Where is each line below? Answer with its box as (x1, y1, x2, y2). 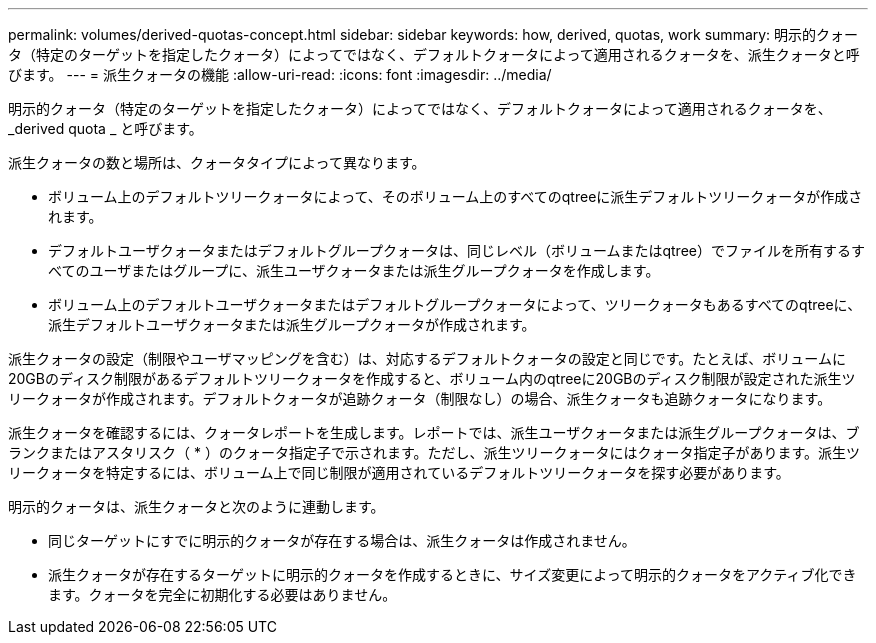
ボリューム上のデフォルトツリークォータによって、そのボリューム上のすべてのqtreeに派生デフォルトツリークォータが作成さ (48, 188, 863, 205)
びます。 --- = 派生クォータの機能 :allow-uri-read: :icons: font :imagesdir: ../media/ (8, 66, 552, 83)
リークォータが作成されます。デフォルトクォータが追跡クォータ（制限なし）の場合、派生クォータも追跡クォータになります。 (8, 390, 832, 407)
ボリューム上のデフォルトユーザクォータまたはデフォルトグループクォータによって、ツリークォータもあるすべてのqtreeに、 (48, 296, 862, 313)
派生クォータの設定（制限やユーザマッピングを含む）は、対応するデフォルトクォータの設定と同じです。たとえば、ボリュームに (8, 350, 846, 367)
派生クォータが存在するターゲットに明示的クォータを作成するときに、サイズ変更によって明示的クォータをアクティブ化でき (48, 566, 857, 583)
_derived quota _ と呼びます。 (8, 120, 203, 137)
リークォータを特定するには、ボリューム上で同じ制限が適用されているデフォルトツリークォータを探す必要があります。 (8, 464, 790, 481)
